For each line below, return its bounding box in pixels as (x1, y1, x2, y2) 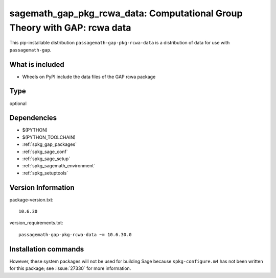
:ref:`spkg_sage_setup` (22, 156, 71, 162)
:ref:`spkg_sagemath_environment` (22, 163, 96, 169)
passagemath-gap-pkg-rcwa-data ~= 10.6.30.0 (18, 232, 132, 237)
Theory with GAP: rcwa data (9, 22, 131, 33)
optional (9, 100, 27, 107)
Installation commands (9, 245, 84, 254)
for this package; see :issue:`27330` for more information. (9, 265, 131, 271)
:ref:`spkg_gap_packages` (22, 141, 77, 147)
